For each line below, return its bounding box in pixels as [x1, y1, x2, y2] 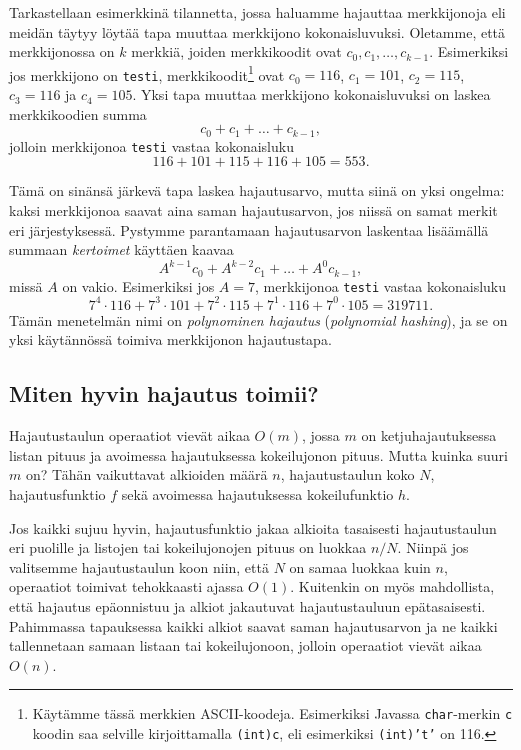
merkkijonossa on [9, 41, 115, 62]
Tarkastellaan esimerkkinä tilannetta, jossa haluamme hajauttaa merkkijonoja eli [9, 2, 506, 22]
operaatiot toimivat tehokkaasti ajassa [9, 576, 244, 597]
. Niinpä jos [397, 537, 469, 558]
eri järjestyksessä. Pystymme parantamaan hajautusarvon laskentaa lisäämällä [9, 219, 489, 240]
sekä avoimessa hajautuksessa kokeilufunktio [121, 484, 394, 505]
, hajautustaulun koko [280, 464, 415, 485]
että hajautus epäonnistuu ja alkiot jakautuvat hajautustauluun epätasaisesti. [9, 596, 486, 617]
